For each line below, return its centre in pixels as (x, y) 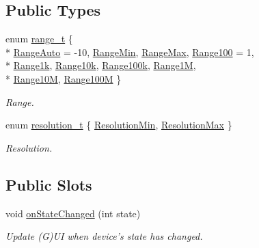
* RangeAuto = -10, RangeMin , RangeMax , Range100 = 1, (130, 52)
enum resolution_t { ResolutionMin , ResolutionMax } (119, 125)
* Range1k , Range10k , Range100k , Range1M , (101, 65)
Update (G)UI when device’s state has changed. (104, 236)
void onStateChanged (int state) (73, 213)
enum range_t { (39, 39)
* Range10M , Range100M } (64, 78)
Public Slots (49, 184)
